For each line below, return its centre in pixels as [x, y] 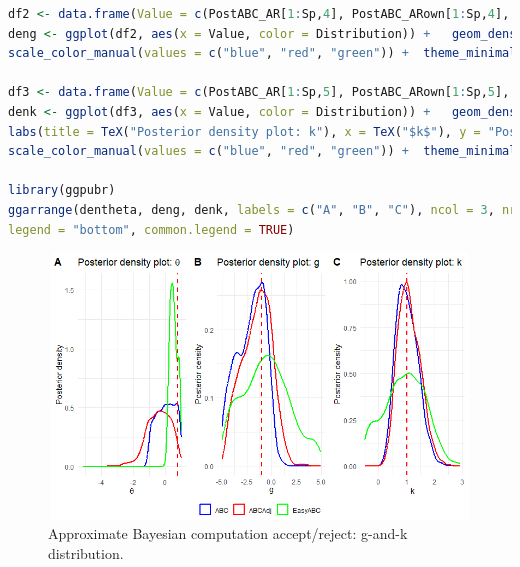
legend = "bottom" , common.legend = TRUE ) [151, 229]
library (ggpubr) [62, 190]
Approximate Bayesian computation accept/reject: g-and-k [228, 533]
